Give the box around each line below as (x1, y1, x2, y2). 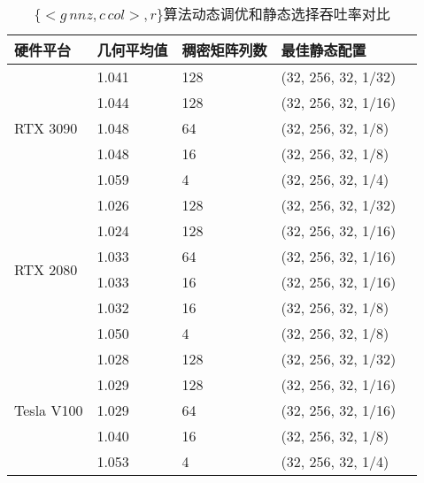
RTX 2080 (14, 258, 78, 280)
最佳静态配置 (281, 40, 366, 60)
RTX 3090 (14, 118, 78, 138)
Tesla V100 (14, 400, 83, 420)
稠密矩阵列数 (181, 40, 267, 60)
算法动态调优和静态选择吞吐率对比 (163, 4, 390, 24)
